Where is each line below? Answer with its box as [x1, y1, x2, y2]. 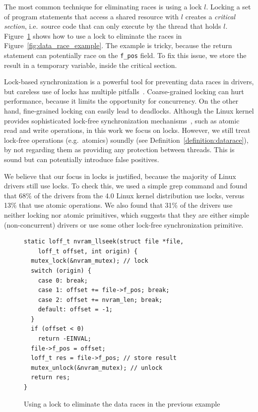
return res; [31, 374, 70, 381]
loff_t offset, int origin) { [38, 247, 138, 255]
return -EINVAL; [38, 335, 92, 343]
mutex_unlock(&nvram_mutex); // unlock [31, 364, 163, 371]
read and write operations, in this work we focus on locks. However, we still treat [4, 125, 251, 135]
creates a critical [185, 11, 236, 21]
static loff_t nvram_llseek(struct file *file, [24, 238, 184, 245]
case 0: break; [38, 277, 88, 284]
